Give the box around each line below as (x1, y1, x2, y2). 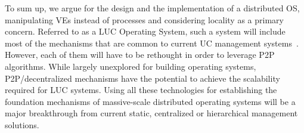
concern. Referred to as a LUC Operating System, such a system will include (5, 25, 286, 38)
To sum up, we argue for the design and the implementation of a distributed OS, (5, 2, 300, 14)
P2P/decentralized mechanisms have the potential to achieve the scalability (5, 72, 280, 84)
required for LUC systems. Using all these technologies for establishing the (5, 83, 277, 96)
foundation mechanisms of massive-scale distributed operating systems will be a (5, 95, 296, 107)
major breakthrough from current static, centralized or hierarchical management (5, 107, 298, 119)
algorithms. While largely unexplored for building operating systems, (5, 60, 256, 72)
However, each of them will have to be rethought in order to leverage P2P (5, 48, 275, 61)
